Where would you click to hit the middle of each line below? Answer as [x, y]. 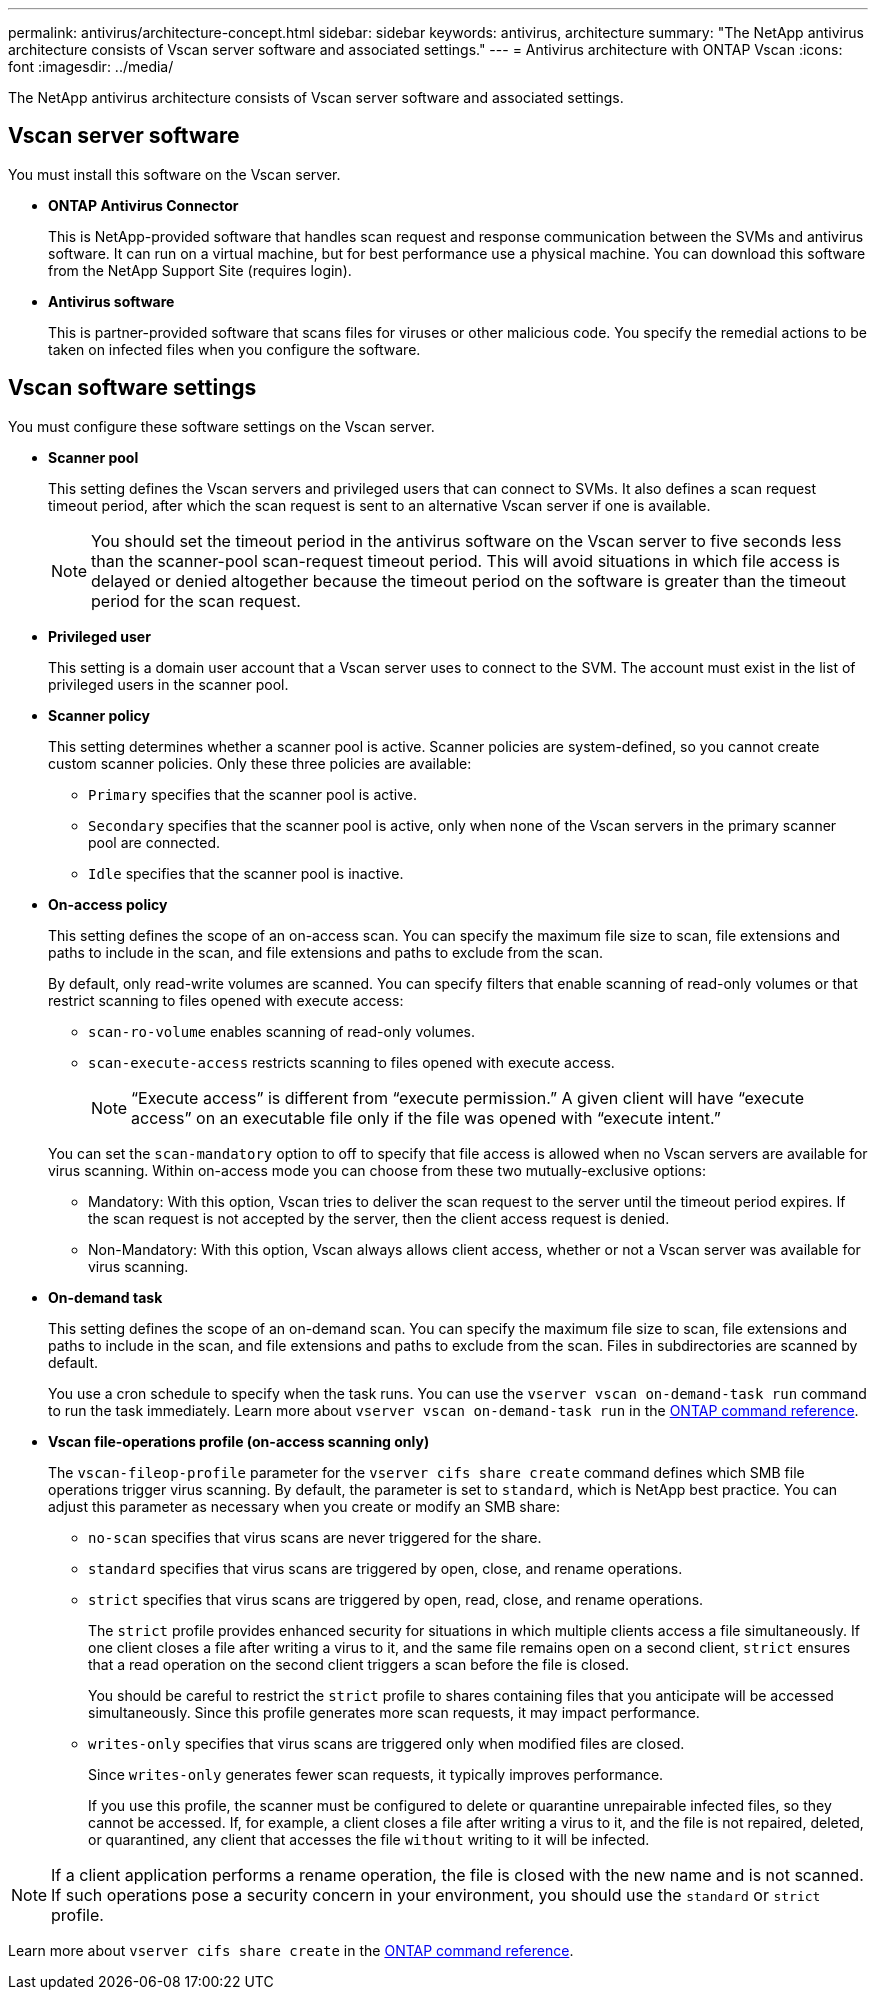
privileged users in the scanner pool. [168, 684]
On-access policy [108, 904]
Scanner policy [99, 715]
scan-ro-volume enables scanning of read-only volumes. [281, 1031]
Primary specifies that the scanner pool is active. [253, 794]
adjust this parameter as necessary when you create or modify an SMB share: [304, 1506]
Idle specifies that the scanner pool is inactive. [246, 873]
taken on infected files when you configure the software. [234, 349]
